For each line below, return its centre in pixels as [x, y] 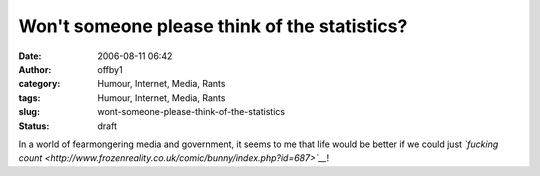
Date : [30, 56]
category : [39, 84]
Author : [35, 69]
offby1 [110, 69]
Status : [34, 126]
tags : [29, 97]
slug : [29, 112]
